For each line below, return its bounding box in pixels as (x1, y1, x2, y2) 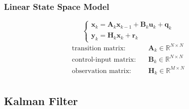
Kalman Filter (4, 93, 78, 108)
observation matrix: (72, 67, 131, 74)
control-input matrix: (72, 56, 136, 63)
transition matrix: (72, 44, 126, 52)
